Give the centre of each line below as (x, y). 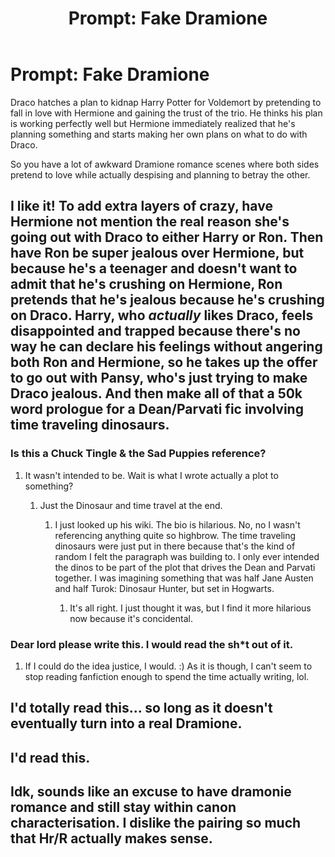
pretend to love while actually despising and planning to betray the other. (160, 174)
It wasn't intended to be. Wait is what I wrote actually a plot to (151, 475)
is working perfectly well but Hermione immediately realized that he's (153, 123)
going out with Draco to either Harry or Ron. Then (167, 237)
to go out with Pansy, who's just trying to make (159, 378)
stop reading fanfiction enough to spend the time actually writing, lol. (167, 676)
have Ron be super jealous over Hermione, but (157, 253)
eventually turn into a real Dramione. (126, 723)
